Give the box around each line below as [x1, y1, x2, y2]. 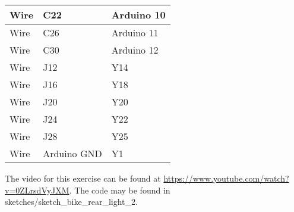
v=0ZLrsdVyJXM [5, 183, 69, 196]
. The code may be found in [69, 183, 170, 196]
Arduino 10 [111, 8, 166, 21]
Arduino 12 [111, 43, 159, 57]
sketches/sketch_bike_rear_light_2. [5, 195, 138, 208]
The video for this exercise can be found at [5, 172, 161, 184]
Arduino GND [43, 146, 102, 160]
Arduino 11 [111, 26, 159, 39]
